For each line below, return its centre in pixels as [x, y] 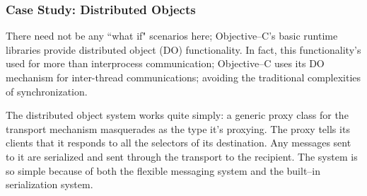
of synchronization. [47, 91]
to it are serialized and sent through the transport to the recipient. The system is [182, 156]
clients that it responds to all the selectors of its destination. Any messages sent [179, 143]
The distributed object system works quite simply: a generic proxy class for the [177, 115]
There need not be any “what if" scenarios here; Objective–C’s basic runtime [172, 36]
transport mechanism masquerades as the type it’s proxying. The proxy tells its [178, 128]
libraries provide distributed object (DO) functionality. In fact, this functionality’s [183, 49]
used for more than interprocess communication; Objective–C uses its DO [165, 63]
